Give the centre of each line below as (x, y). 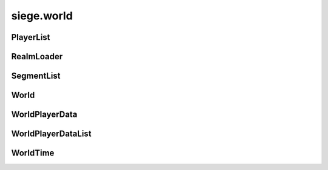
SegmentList (36, 76)
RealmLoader (37, 57)
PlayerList (31, 37)
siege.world (42, 16)
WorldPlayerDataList (51, 134)
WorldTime (33, 153)
